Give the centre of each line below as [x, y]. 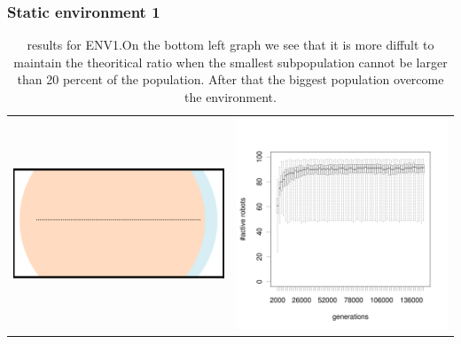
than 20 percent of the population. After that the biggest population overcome [230, 79]
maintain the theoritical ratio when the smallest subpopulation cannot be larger [230, 62]
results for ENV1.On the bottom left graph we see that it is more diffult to [230, 45]
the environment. [230, 97]
